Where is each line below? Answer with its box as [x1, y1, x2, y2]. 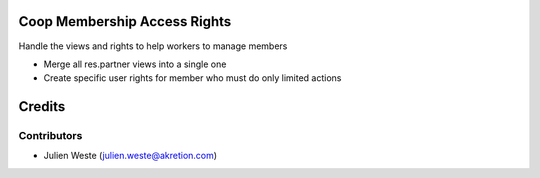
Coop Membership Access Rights [18, 13, 232, 30]
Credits [18, 98, 66, 115]
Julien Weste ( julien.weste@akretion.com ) [43, 150, 218, 162]
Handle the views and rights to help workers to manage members [18, 40, 288, 52]
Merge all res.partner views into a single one [43, 58, 227, 70]
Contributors [18, 129, 83, 143]
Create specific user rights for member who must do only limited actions [43, 72, 342, 84]
